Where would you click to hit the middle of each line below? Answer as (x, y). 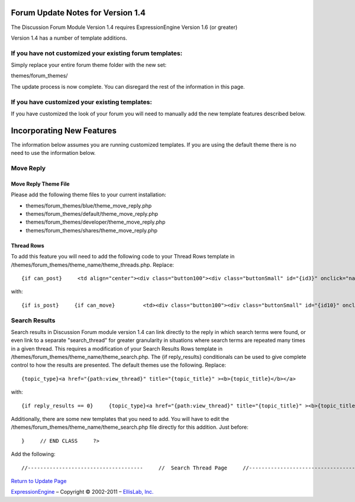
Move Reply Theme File (41, 184)
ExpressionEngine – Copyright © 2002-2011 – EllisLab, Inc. (82, 492)
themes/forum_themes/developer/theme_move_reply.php (96, 222)
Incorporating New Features (64, 130)
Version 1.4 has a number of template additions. (69, 38)
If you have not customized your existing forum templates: (97, 53)
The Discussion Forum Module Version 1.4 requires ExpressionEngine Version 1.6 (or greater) (124, 27)
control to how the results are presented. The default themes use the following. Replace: (119, 365)
